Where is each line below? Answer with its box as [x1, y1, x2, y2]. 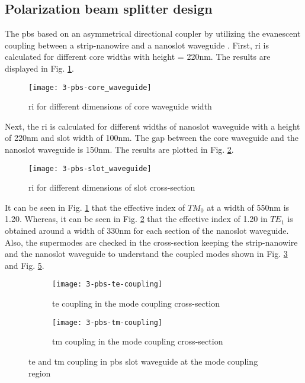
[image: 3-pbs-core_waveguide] [28, 83, 152, 92]
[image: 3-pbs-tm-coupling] [52, 318, 163, 327]
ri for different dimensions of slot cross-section [28, 181, 195, 194]
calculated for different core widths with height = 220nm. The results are [5, 50, 271, 63]
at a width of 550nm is [207, 201, 290, 213]
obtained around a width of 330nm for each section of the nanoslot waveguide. [5, 224, 289, 237]
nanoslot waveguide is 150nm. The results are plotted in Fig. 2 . [5, 143, 234, 156]
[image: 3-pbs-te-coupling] [52, 280, 163, 289]
